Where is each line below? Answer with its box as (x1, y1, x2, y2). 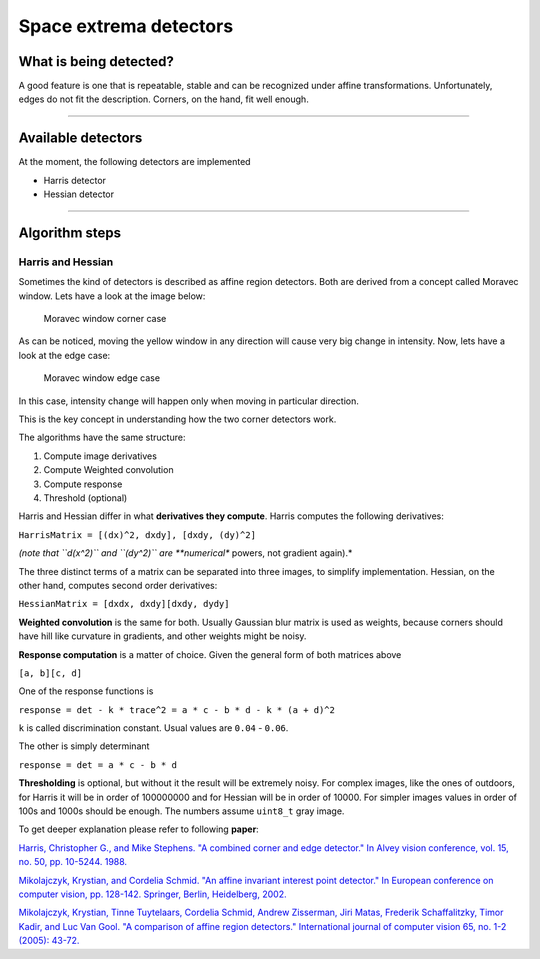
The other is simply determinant (18, 740, 150, 752)
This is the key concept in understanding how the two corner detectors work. (18, 413, 337, 425)
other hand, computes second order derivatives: (18, 579, 218, 591)
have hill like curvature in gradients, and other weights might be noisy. (18, 630, 307, 642)
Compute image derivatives (43, 450, 157, 462)
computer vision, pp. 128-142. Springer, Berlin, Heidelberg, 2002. (18, 888, 287, 900)
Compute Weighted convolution (43, 464, 174, 476)
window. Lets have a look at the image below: (18, 290, 206, 302)
